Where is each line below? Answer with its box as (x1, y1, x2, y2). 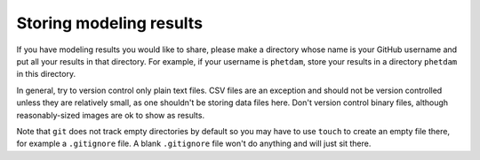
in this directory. (16, 69, 76, 80)
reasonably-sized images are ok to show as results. (16, 110, 204, 120)
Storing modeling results (16, 13, 204, 33)
